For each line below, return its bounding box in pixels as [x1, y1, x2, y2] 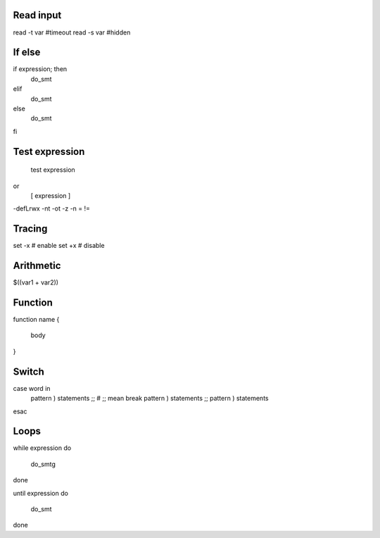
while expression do [13, 444, 72, 452]
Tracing [13, 223, 48, 235]
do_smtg [30, 460, 56, 468]
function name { [13, 315, 60, 324]
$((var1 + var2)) [13, 278, 59, 287]
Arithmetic [13, 260, 61, 272]
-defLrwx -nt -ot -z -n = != [13, 204, 91, 213]
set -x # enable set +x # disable [13, 242, 105, 250]
